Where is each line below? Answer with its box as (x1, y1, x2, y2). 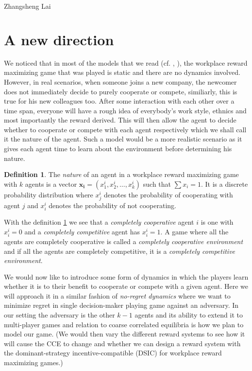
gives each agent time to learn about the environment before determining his (4, 143, 232, 154)
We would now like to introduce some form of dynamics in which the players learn (4, 271, 249, 282)
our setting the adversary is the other (4, 310, 115, 320)
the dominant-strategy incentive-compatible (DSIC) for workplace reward (4, 348, 222, 358)
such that (143, 178, 171, 189)
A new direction (4, 29, 114, 49)
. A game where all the (160, 226, 229, 236)
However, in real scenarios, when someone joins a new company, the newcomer (4, 76, 237, 87)
